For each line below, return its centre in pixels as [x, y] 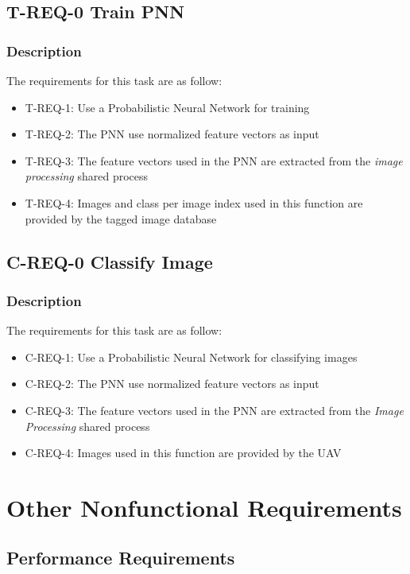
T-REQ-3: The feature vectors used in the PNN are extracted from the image [214, 160]
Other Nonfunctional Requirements [204, 507]
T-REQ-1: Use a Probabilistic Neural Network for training [167, 107]
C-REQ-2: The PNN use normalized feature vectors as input [172, 384]
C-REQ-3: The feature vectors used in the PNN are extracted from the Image [214, 410]
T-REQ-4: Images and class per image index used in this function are [194, 202]
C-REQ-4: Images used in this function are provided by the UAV [183, 453]
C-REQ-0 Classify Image [110, 261]
